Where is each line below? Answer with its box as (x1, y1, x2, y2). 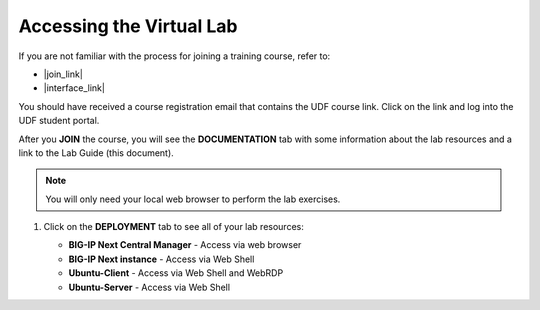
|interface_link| (43, 82, 105, 94)
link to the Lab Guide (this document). (18, 146, 174, 159)
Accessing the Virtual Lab (18, 15, 238, 37)
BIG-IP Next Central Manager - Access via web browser (68, 239, 302, 251)
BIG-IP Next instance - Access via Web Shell (68, 253, 255, 265)
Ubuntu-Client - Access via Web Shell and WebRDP (68, 267, 284, 279)
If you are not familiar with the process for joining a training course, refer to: (18, 50, 331, 62)
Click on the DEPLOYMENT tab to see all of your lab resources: (43, 221, 304, 233)
